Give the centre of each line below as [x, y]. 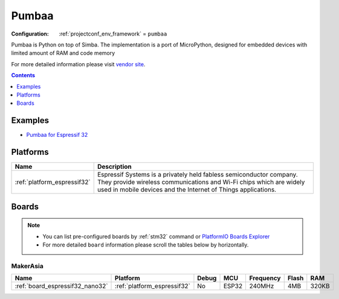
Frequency [265, 279]
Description [115, 167]
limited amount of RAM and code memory [63, 53]
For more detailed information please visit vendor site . [78, 64]
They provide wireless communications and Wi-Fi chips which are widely [201, 182]
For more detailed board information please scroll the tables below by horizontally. [146, 245]
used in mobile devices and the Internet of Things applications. [187, 190]
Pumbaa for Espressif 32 [57, 135]
